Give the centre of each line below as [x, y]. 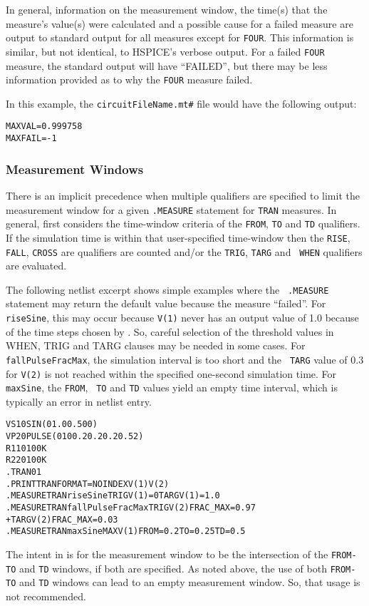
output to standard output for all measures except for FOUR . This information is [180, 37]
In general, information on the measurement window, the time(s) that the [167, 9]
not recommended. [46, 596]
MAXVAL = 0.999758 [44, 127]
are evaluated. [36, 266]
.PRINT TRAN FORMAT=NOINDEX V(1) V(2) [88, 484]
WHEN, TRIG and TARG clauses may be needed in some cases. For [156, 345]
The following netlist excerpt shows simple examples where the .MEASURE [167, 289]
